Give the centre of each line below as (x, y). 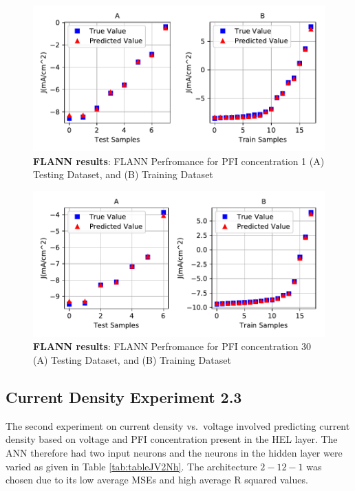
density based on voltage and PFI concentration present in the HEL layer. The (172, 439)
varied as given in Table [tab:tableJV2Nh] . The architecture (131, 466)
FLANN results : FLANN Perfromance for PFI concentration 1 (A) (179, 161)
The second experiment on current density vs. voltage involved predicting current (178, 425)
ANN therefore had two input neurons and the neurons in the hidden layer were (174, 452)
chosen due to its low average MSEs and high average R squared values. (157, 480)
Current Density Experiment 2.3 (124, 396)
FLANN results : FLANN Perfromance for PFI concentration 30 (172, 346)
